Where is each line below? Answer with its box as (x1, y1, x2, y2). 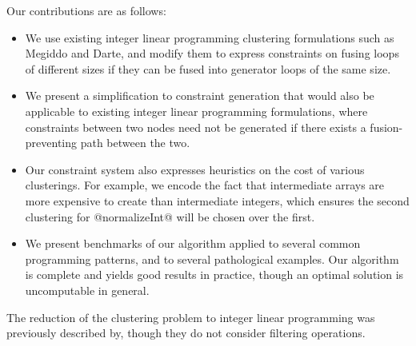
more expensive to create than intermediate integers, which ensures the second (25, 192, 410, 209)
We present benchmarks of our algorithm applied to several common (25, 235, 361, 252)
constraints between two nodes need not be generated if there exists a (25, 118, 366, 135)
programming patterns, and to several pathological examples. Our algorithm (25, 250, 399, 267)
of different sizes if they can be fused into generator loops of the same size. (25, 60, 391, 77)
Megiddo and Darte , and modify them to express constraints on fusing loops (25, 45, 399, 62)
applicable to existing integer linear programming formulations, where (25, 102, 368, 119)
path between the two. (80, 134, 190, 151)
